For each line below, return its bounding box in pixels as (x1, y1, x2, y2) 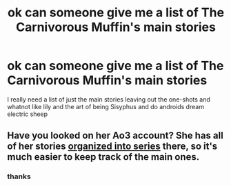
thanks (7, 172, 31, 181)
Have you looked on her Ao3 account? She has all (7, 130, 224, 141)
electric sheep (7, 110, 48, 118)
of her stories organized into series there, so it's (7, 141, 218, 152)
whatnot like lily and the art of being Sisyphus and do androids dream (7, 102, 205, 111)
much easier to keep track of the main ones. (7, 151, 200, 163)
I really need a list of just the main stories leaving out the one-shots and (7, 95, 210, 104)
